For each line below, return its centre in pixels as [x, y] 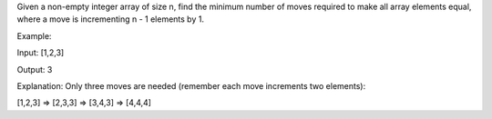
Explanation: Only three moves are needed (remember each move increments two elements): [191, 85]
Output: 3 [35, 69]
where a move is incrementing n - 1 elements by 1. [111, 19]
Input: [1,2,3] [41, 53]
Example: [34, 35]
